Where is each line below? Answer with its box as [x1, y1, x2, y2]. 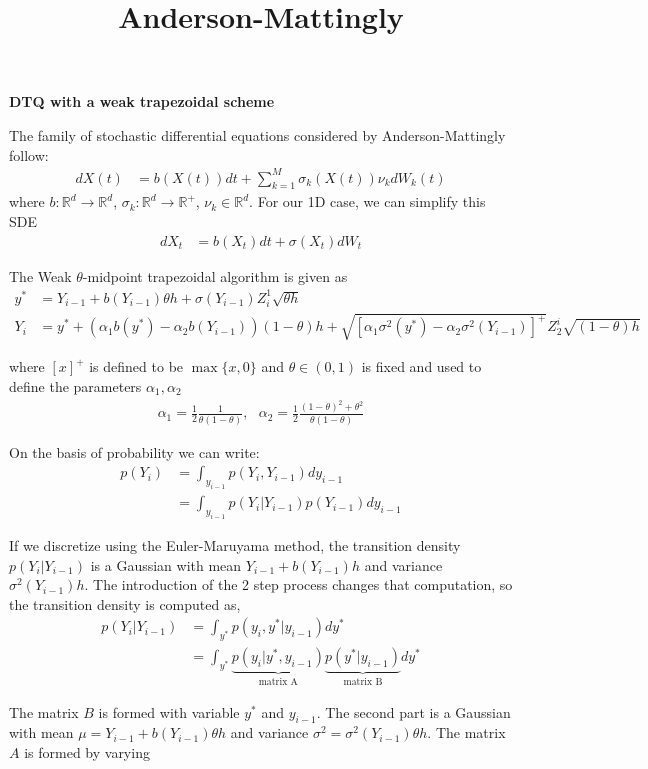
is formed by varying [24, 742, 150, 763]
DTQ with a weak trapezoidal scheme [9, 91, 275, 112]
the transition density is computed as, [9, 593, 241, 614]
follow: [9, 144, 49, 165]
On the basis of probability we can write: [9, 441, 260, 462]
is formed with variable [98, 701, 240, 722]
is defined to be [89, 356, 184, 377]
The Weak [9, 265, 72, 286]
